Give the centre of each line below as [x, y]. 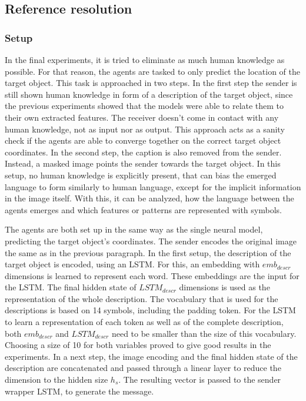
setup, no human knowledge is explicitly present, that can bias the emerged [141, 175]
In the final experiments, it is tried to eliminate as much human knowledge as [145, 59]
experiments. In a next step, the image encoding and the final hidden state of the [151, 356]
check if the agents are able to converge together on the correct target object [143, 140]
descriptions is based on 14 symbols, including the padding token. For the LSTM [150, 310]
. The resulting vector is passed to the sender [200, 380]
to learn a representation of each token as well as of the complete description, [144, 322]
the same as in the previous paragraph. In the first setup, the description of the [148, 252]
